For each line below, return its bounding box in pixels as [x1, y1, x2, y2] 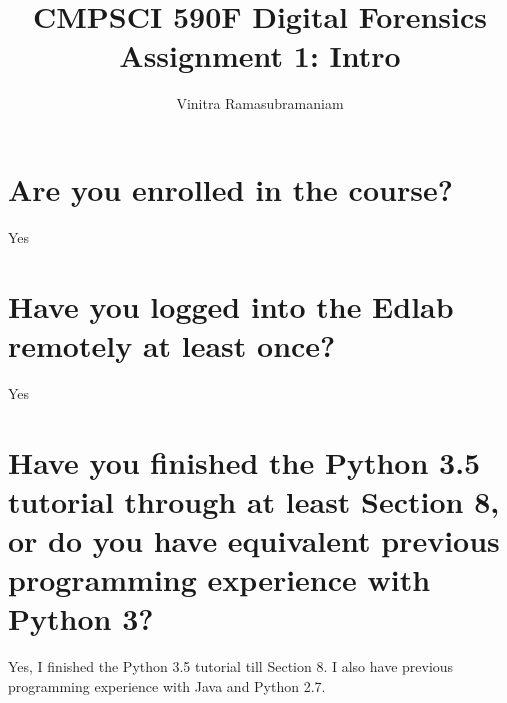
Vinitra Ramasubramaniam [176, 93, 344, 114]
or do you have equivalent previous [8, 519, 500, 560]
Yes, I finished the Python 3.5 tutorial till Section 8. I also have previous [8, 656, 454, 677]
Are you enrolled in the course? [8, 168, 453, 209]
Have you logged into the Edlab [8, 285, 454, 326]
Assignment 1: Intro [119, 35, 401, 76]
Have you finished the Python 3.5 [8, 441, 481, 482]
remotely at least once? [8, 324, 336, 365]
